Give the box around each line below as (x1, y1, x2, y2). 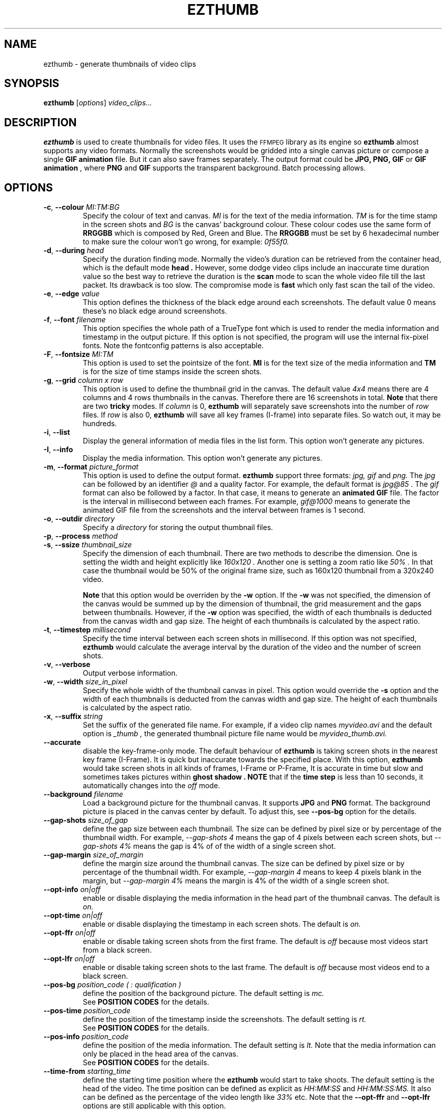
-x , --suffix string (43, 712, 103, 721)
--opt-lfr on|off (43, 954, 95, 963)
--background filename (43, 790, 123, 799)
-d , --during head (43, 246, 104, 255)
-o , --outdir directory (43, 514, 115, 523)
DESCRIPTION (4, 116, 77, 129)
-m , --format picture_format (43, 462, 138, 472)
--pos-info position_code (43, 1032, 129, 1041)
